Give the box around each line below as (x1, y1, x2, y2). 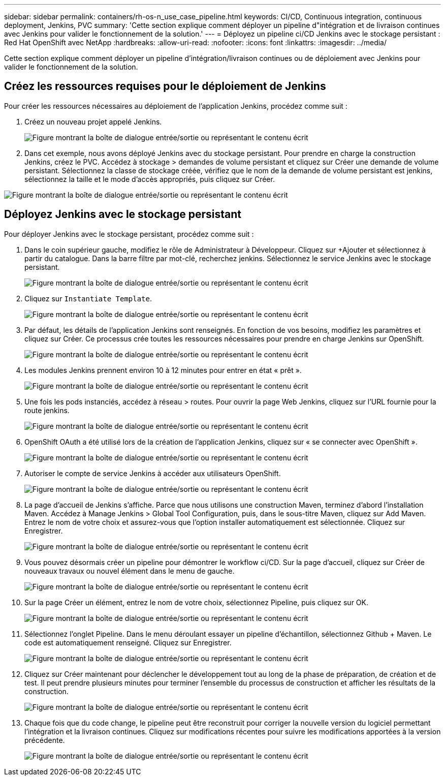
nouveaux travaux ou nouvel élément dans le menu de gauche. (24, 566, 235, 575)
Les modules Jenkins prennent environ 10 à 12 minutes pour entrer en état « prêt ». (24, 365, 302, 375)
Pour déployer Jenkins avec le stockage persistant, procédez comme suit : (4, 229, 254, 238)
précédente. (24, 735, 65, 744)
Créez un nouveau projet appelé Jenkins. (24, 117, 162, 126)
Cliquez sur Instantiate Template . (24, 294, 152, 303)
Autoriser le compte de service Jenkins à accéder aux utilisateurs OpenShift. (24, 469, 281, 478)
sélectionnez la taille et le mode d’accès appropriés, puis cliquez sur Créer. (24, 174, 275, 183)
